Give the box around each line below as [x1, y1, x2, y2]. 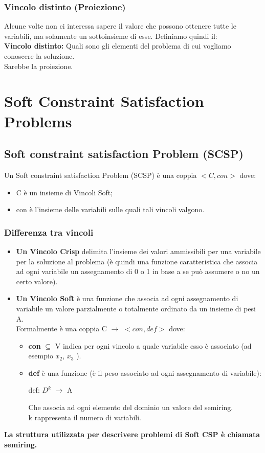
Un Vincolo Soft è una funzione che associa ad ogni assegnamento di [16, 293, 238, 304]
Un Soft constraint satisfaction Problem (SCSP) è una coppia [4, 169, 197, 180]
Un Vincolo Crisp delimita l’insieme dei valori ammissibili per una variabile [16, 245, 261, 256]
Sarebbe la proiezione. [4, 60, 73, 71]
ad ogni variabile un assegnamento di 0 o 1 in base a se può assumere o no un [16, 266, 260, 277]
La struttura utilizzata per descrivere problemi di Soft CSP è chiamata [4, 429, 260, 440]
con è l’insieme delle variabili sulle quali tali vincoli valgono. [16, 204, 205, 215]
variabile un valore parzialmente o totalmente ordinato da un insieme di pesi [16, 303, 256, 313]
